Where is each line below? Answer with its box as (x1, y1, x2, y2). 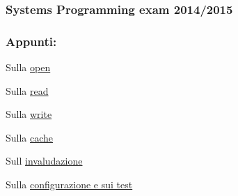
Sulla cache (6, 130, 54, 144)
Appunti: (6, 32, 57, 50)
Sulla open (6, 60, 51, 75)
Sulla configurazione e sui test (6, 177, 133, 192)
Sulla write (6, 107, 52, 121)
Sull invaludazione (6, 153, 83, 168)
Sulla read (6, 83, 49, 98)
